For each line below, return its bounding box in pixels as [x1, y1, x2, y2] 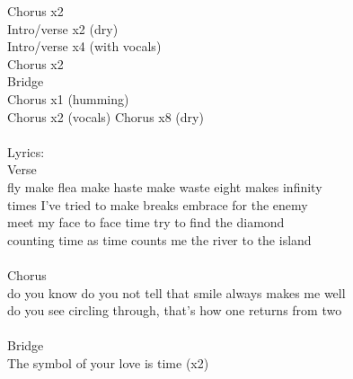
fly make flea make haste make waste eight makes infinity [7, 177, 322, 196]
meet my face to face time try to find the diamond [7, 213, 285, 232]
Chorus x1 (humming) [7, 89, 129, 108]
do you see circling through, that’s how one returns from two [7, 301, 342, 320]
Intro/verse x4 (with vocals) [7, 37, 162, 56]
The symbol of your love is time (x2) [7, 353, 209, 372]
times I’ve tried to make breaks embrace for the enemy [7, 195, 308, 214]
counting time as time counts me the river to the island [7, 230, 312, 249]
